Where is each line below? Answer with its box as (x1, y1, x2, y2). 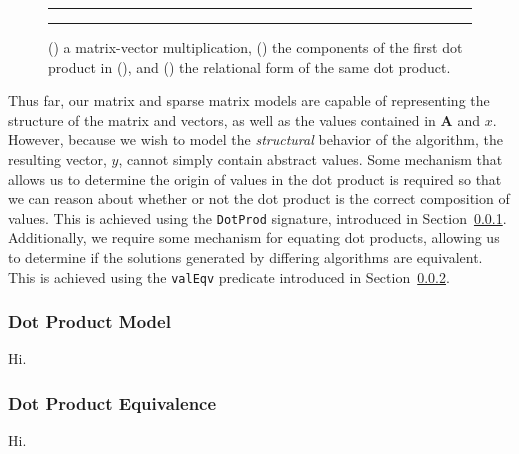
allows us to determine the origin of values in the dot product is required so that (8, 168, 502, 189)
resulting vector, (8, 148, 107, 169)
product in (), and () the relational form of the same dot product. (48, 56, 451, 77)
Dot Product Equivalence (8, 390, 217, 415)
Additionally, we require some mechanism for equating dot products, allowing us (8, 227, 500, 248)
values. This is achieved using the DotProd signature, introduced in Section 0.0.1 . (8, 207, 507, 228)
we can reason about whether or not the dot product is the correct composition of (8, 188, 510, 209)
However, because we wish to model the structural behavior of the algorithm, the (8, 129, 503, 150)
